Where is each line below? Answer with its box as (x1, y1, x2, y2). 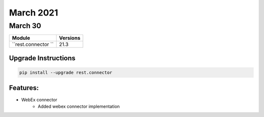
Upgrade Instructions (9, 54, 76, 62)
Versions (59, 34, 81, 41)
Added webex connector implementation (38, 103, 120, 109)
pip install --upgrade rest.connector (19, 70, 112, 75)
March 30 (9, 21, 42, 30)
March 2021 (9, 7, 58, 18)
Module (12, 34, 30, 41)
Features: (9, 84, 39, 92)
